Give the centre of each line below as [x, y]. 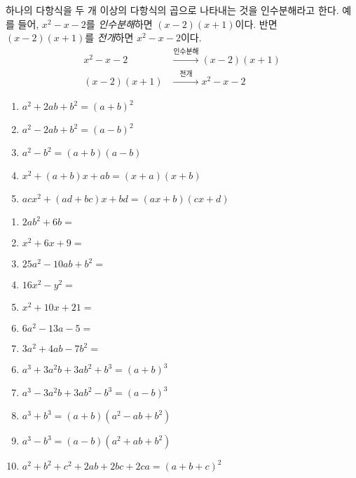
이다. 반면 [256, 23]
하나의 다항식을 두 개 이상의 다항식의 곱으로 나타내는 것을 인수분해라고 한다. [172, 10]
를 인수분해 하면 [119, 23]
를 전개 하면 [109, 37]
